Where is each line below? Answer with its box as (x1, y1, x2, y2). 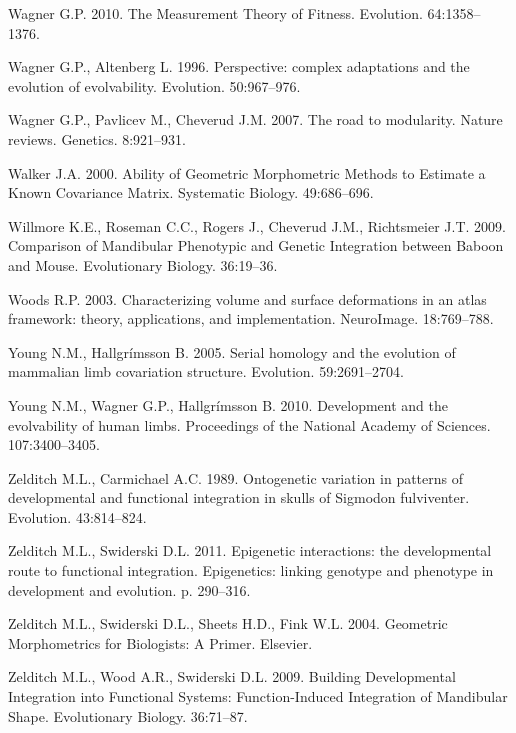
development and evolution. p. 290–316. (8, 579, 251, 600)
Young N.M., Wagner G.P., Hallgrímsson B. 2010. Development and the (8, 394, 449, 415)
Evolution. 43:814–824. (8, 506, 147, 527)
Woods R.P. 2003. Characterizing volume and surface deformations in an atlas (8, 288, 487, 309)
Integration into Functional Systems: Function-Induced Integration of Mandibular (8, 686, 508, 707)
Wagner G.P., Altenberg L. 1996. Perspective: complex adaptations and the (8, 56, 470, 77)
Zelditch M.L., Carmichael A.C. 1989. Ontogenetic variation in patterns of (8, 467, 464, 488)
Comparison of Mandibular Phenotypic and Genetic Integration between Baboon (8, 235, 504, 256)
